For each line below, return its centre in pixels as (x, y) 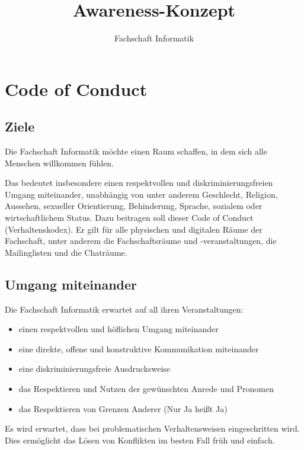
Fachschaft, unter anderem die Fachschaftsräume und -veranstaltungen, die (141, 241)
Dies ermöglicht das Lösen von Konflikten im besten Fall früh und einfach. (140, 440)
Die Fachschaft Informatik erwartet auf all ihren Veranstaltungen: (124, 309)
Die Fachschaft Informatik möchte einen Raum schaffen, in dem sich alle (136, 151)
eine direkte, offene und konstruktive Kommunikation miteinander (139, 348)
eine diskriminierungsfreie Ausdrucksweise (95, 369)
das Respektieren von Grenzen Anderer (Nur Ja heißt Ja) (123, 408)
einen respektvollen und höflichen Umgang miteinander (119, 329)
